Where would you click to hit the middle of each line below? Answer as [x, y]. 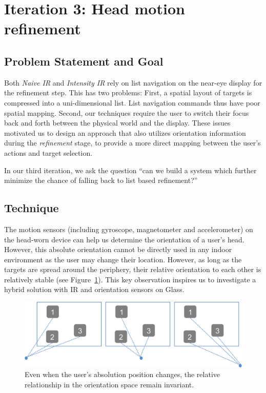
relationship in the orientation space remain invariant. [109, 384]
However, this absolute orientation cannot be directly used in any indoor [118, 249]
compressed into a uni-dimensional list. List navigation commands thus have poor [132, 102]
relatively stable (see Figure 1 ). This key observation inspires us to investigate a [130, 279]
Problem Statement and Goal [84, 61]
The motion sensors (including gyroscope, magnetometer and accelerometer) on [129, 229]
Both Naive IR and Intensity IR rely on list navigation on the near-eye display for [133, 82]
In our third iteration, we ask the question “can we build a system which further [130, 170]
